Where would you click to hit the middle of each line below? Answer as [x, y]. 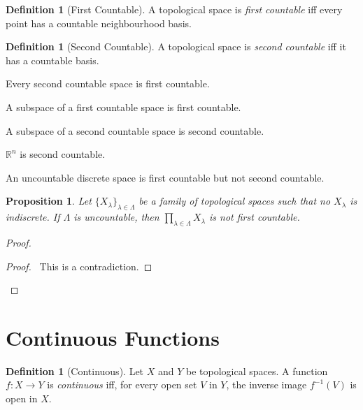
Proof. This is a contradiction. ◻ [79, 266]
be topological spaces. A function [257, 371]
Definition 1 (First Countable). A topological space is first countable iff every [174, 9]
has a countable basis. [52, 60]
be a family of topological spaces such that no [235, 201]
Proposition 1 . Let [49, 201]
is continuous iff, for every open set [122, 385]
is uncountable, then [116, 217]
